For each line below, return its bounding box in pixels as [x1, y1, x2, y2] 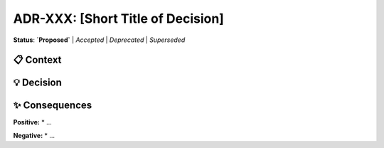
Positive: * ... [13, 118, 53, 127]
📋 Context [13, 54, 62, 66]
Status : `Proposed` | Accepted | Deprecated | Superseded [13, 36, 186, 44]
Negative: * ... [13, 131, 55, 139]
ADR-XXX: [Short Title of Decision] [13, 11, 224, 26]
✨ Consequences [13, 100, 92, 112]
